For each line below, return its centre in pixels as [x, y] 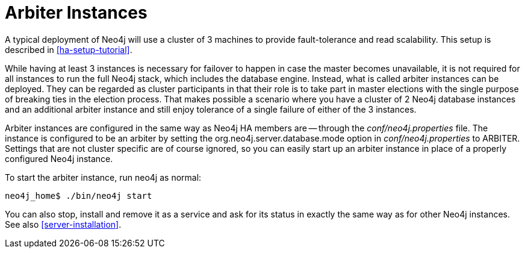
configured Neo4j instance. [59, 158]
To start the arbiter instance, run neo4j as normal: [103, 177]
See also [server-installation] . [63, 224]
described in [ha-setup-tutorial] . [69, 49]
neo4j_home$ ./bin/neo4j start [79, 195]
